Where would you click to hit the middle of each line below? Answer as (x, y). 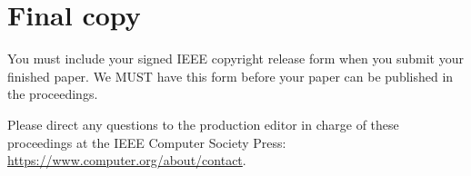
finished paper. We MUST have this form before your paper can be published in (230, 76)
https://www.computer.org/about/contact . (127, 160)
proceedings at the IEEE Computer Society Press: (147, 142)
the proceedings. (53, 94)
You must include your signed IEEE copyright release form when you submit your (235, 59)
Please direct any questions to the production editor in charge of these (203, 124)
